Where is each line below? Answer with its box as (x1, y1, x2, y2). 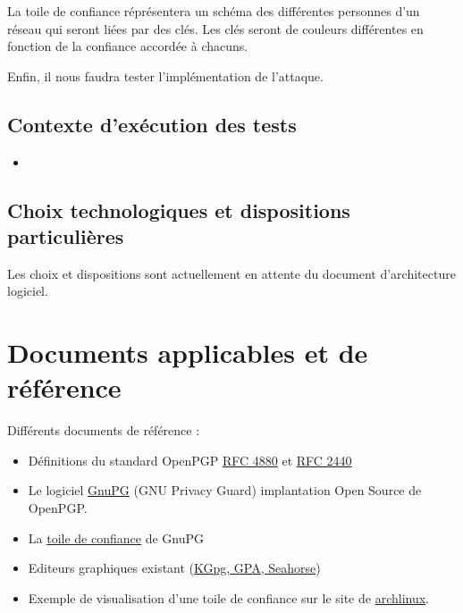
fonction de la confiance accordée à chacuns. (7, 37, 248, 55)
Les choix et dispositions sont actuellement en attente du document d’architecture (7, 264, 456, 282)
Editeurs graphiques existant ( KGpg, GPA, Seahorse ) (28, 558, 321, 577)
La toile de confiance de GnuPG (28, 528, 205, 547)
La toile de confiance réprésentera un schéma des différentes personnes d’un (7, 2, 420, 20)
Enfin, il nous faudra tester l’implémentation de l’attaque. (7, 66, 324, 85)
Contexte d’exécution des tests (7, 110, 297, 138)
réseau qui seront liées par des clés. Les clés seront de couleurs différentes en (7, 19, 424, 38)
